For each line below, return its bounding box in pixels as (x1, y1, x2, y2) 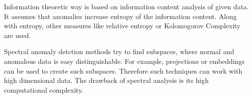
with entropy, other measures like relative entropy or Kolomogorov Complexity (4, 20, 241, 31)
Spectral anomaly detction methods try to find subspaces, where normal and (4, 46, 234, 57)
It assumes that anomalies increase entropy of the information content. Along (4, 11, 237, 21)
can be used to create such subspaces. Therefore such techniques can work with (4, 65, 243, 76)
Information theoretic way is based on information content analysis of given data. (4, 1, 249, 11)
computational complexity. (4, 84, 84, 95)
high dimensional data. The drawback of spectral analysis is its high (4, 75, 209, 85)
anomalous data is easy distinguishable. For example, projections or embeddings (4, 56, 245, 66)
